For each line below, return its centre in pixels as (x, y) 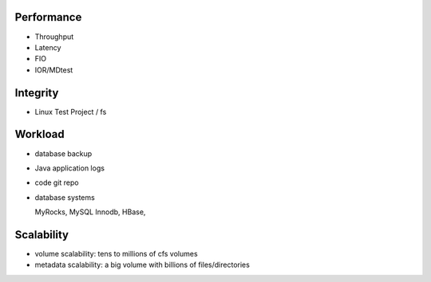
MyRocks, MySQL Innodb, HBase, (90, 212)
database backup (63, 153)
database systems (65, 197)
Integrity (37, 93)
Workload (40, 134)
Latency (48, 47)
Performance (48, 17)
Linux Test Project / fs (71, 112)
